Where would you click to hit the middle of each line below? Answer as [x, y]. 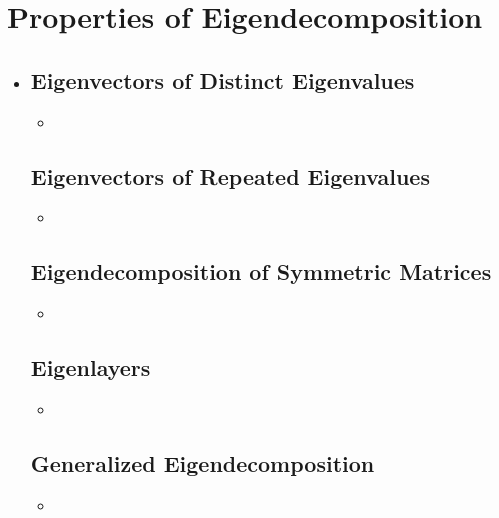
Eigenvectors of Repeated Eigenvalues [230, 175]
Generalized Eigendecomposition [202, 462]
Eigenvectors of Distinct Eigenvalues [222, 79]
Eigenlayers [90, 367]
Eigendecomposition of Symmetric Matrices [261, 271]
